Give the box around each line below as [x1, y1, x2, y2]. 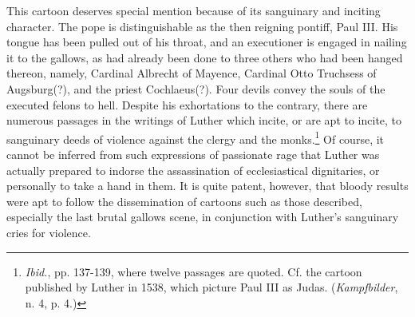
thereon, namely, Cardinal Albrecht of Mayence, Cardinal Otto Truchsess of [6, 65, 377, 81]
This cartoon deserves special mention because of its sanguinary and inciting [6, 2, 381, 18]
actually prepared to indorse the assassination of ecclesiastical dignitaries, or [6, 161, 380, 178]
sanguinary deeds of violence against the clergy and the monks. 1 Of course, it [6, 128, 385, 147]
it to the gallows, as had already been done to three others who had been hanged [6, 49, 403, 65]
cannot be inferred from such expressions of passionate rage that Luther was [6, 146, 380, 162]
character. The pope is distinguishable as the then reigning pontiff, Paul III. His [6, 18, 398, 34]
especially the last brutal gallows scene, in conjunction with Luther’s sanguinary [6, 208, 399, 225]
